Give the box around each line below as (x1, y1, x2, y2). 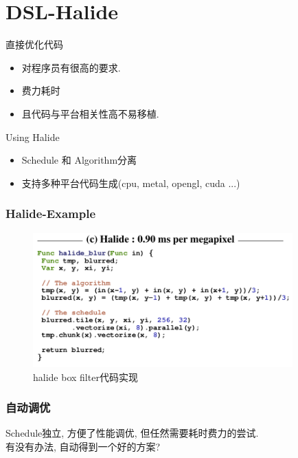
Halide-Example (5, 205, 96, 222)
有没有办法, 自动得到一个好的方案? (5, 439, 161, 453)
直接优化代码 (5, 37, 63, 52)
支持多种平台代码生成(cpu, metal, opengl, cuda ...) (21, 175, 240, 190)
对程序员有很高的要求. (21, 60, 121, 74)
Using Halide (5, 129, 60, 144)
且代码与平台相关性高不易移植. (21, 106, 159, 120)
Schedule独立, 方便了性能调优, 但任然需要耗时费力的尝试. (5, 426, 259, 440)
